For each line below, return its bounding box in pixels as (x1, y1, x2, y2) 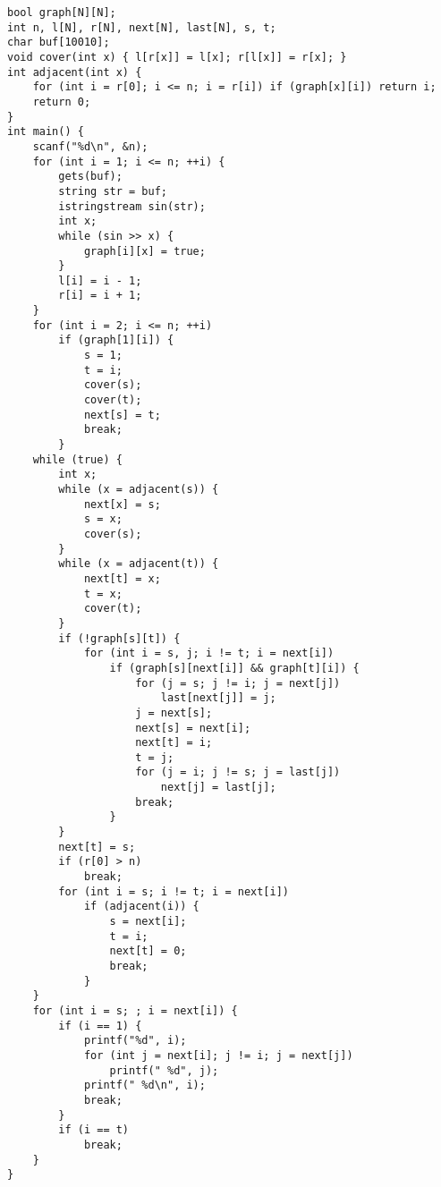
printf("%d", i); (83, 1034, 187, 1047)
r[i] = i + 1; (58, 289, 142, 302)
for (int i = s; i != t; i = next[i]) (58, 885, 289, 898)
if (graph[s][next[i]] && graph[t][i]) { (109, 661, 360, 674)
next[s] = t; (83, 408, 161, 421)
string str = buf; (58, 184, 167, 198)
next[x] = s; (83, 497, 161, 511)
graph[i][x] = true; (83, 244, 206, 258)
